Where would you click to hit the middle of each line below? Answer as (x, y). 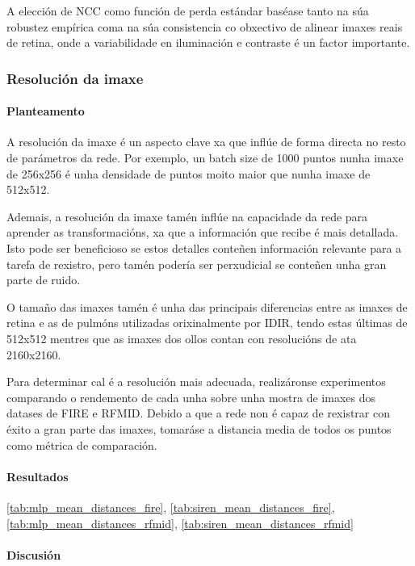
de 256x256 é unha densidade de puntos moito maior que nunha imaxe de (189, 173)
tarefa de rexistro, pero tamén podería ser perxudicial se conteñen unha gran (197, 264)
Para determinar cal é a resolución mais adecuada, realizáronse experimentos (196, 382)
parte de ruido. (44, 280)
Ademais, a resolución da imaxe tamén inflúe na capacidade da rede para (187, 216)
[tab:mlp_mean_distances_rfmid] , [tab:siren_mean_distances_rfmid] (180, 523)
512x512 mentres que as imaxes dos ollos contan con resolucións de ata (182, 338)
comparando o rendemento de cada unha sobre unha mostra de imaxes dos (191, 397)
